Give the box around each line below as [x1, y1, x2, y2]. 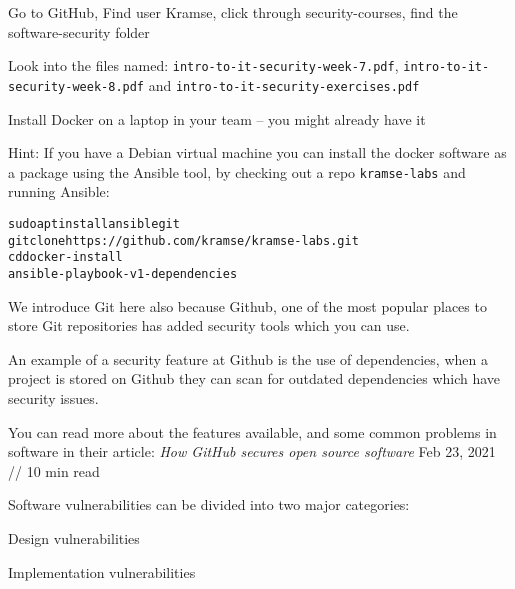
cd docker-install [8, 250, 123, 265]
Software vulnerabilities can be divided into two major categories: [8, 494, 410, 515]
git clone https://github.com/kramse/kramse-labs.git [8, 233, 359, 248]
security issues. [8, 387, 99, 408]
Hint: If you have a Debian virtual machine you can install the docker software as [8, 142, 507, 163]
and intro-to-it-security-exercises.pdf [148, 74, 420, 95]
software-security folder [8, 21, 150, 42]
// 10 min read [8, 460, 100, 481]
